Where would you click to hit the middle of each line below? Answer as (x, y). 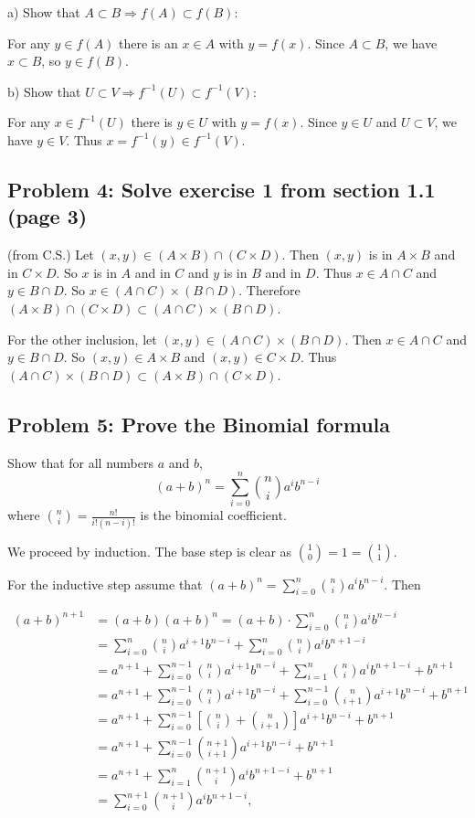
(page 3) (47, 216)
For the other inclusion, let (82, 339)
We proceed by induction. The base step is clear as (150, 551)
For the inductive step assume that (105, 584)
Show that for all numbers (81, 462)
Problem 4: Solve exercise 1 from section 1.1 (222, 189)
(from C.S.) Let (51, 255)
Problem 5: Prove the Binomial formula (199, 424)
